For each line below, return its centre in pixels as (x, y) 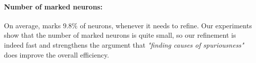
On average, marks (32, 25)
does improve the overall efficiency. (57, 54)
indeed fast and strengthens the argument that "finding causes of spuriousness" (124, 44)
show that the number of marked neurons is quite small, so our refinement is (120, 35)
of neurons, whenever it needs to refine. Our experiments (166, 25)
